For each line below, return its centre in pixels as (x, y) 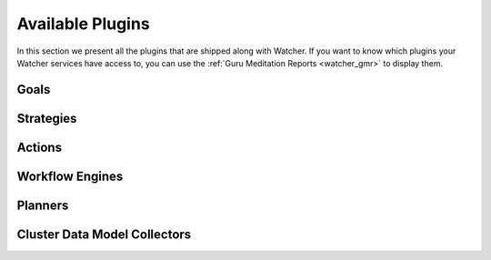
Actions (40, 147)
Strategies (47, 118)
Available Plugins (83, 24)
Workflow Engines (70, 176)
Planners (43, 205)
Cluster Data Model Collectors (104, 234)
